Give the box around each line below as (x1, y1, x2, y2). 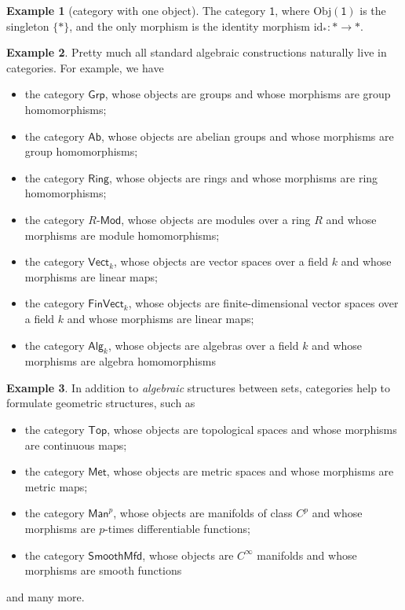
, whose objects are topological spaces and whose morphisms (107, 421, 397, 438)
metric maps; (24, 478, 88, 494)
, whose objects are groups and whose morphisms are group (104, 86, 391, 102)
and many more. (6, 588, 85, 604)
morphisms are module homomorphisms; (24, 226, 220, 243)
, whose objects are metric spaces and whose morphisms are (106, 463, 394, 480)
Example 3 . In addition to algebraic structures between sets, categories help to (6, 379, 391, 395)
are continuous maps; (24, 436, 127, 453)
